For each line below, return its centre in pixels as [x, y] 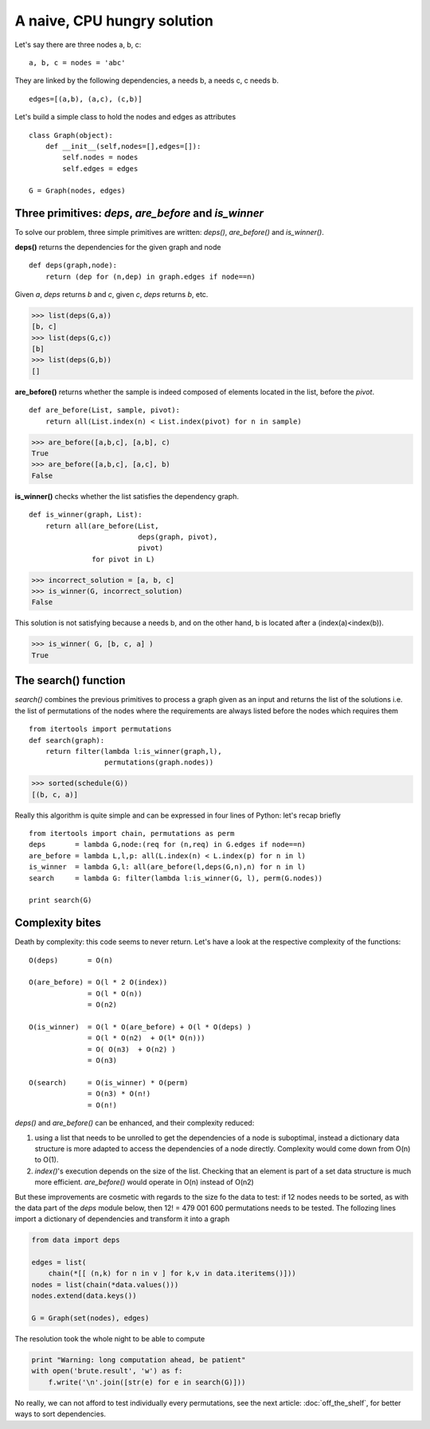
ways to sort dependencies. [61, 1414]
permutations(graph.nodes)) [159, 763]
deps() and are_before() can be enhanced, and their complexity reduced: [135, 1123]
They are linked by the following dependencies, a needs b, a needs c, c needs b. [147, 80]
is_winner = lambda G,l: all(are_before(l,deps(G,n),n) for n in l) [168, 867]
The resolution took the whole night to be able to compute [110, 1338]
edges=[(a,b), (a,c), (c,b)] [86, 99]
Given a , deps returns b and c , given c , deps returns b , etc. [111, 294]
